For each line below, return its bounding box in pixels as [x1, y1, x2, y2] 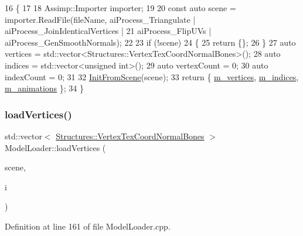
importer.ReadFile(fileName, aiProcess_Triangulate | [5, 13, 196, 25]
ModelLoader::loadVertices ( [5, 141, 106, 153]
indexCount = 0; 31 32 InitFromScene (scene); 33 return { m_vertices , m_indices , [5, 70, 299, 83]
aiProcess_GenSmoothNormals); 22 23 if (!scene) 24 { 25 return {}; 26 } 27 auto [5, 36, 296, 48]
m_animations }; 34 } [5, 82, 84, 94]
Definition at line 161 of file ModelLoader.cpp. [5, 220, 171, 232]
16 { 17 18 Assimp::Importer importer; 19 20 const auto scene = [5, 2, 236, 13]
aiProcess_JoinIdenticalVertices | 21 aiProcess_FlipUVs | [5, 25, 212, 37]
